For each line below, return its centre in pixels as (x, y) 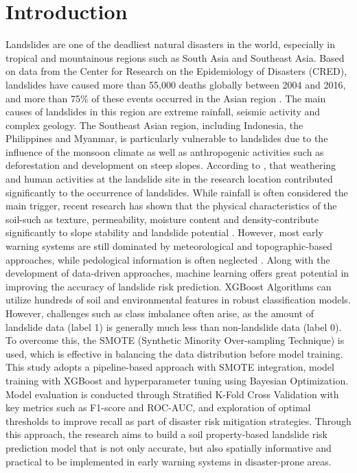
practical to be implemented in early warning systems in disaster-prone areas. (169, 461)
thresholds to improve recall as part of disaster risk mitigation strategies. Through (178, 420)
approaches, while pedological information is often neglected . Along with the (168, 259)
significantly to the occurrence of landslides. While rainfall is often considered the (177, 192)
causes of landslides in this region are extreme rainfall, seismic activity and (163, 112)
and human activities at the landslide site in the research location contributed (169, 179)
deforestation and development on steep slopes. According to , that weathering (171, 165)
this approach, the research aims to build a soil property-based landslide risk (167, 434)
